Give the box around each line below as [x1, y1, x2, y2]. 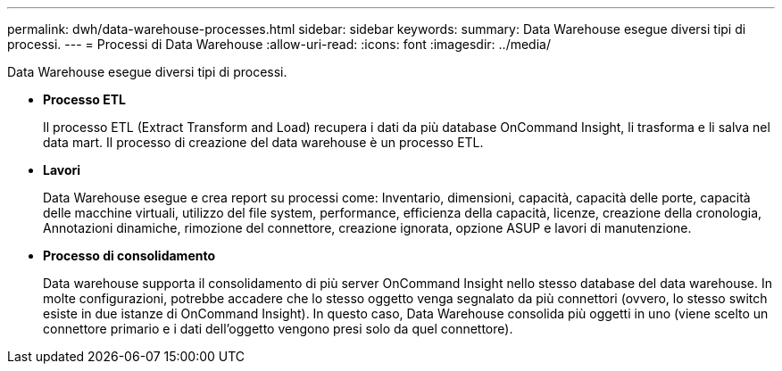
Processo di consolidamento [43, 248, 216, 263]
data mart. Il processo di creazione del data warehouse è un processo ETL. [43, 135, 484, 150]
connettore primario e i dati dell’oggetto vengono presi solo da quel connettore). [43, 321, 513, 336]
